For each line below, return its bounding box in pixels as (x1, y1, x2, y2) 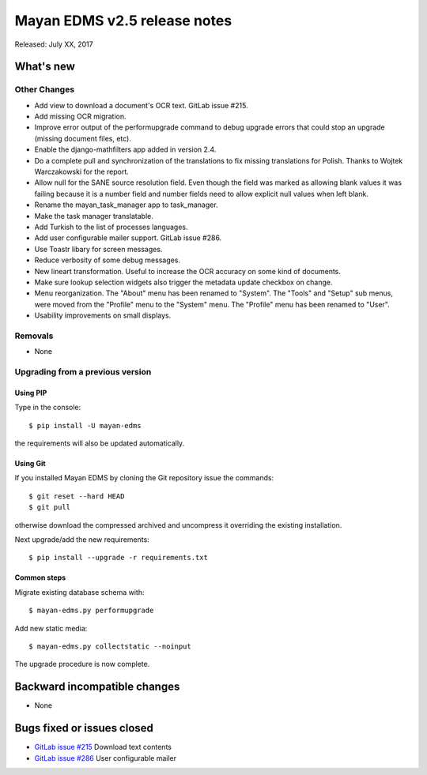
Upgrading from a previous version (14, 367, 152, 378)
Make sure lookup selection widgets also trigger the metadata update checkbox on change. (34, 277, 333, 287)
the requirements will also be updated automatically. (14, 438, 185, 448)
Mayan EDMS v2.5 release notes (14, 12, 232, 29)
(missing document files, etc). (34, 134, 132, 143)
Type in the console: (14, 403, 81, 412)
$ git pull (28, 502, 71, 512)
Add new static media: (14, 623, 88, 633)
